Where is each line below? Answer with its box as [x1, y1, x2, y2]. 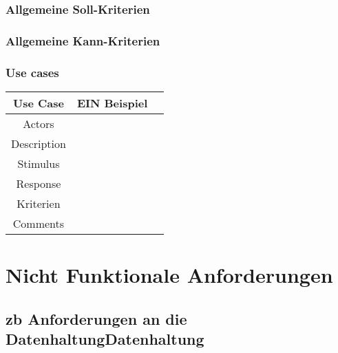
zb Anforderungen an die [6, 308, 187, 329]
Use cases [6, 63, 59, 81]
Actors [23, 115, 54, 131]
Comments [12, 215, 65, 231]
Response [16, 175, 61, 191]
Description [11, 135, 66, 151]
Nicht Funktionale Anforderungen [6, 261, 333, 289]
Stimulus [17, 155, 60, 171]
